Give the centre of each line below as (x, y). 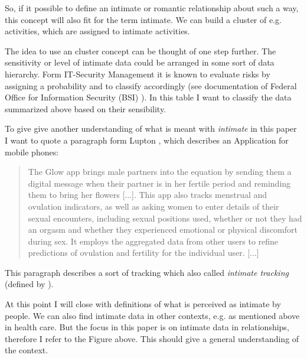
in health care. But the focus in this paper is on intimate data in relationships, (147, 327)
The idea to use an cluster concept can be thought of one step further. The (141, 51)
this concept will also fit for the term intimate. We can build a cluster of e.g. (143, 19)
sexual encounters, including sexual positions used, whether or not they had (165, 218)
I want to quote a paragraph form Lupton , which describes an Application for (147, 140)
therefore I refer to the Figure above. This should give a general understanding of (152, 338)
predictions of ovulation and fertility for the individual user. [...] (143, 253)
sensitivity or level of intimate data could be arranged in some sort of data (140, 62)
